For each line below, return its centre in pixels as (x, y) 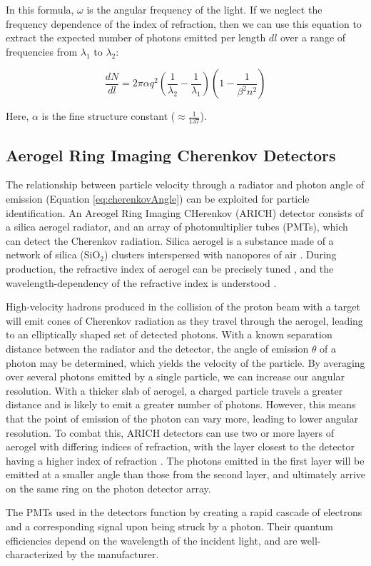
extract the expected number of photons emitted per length (136, 37)
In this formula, (40, 9)
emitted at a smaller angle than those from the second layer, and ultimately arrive (186, 474)
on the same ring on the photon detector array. (108, 488)
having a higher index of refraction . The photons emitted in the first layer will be (185, 460)
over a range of (313, 37)
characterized (35, 554)
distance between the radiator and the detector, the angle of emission (157, 348)
